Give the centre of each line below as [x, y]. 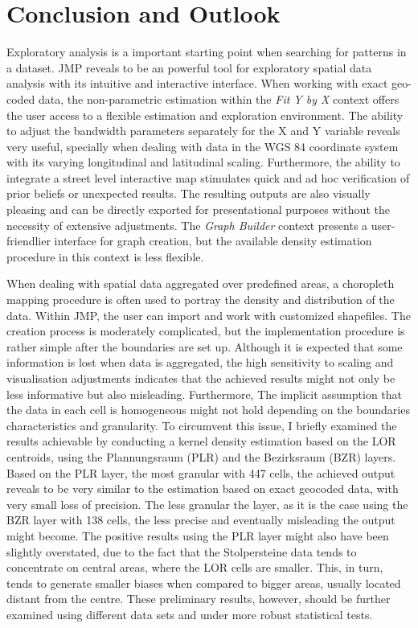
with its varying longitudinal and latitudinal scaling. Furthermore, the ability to [203, 162]
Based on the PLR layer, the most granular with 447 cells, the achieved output [201, 472]
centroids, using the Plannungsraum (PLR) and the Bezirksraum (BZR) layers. [201, 456]
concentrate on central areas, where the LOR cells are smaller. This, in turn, [195, 567]
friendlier [29, 241]
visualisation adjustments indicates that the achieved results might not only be [201, 378]
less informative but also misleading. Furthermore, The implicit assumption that [204, 394]
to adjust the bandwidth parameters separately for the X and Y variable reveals [203, 131]
